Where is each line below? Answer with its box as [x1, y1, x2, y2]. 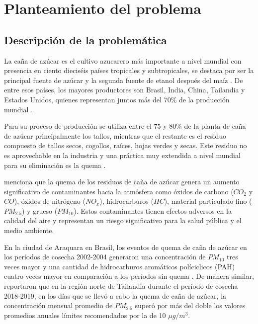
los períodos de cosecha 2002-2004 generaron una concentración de [4, 251, 206, 262]
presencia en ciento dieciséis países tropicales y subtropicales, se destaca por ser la [4, 65, 254, 76]
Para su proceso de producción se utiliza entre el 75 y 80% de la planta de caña [4, 121, 246, 131]
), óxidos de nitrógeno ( [14, 196, 86, 206]
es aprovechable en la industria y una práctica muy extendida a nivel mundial [4, 150, 241, 160]
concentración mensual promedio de [4, 300, 113, 311]
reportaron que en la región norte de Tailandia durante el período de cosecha [4, 281, 238, 291]
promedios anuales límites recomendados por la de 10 [4, 310, 166, 320]
